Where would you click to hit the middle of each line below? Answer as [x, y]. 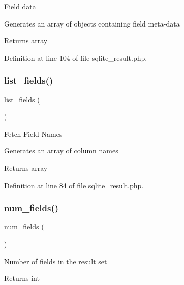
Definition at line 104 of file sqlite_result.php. [76, 57]
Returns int [22, 278]
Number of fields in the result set [56, 261]
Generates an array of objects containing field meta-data [92, 23]
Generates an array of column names [61, 151]
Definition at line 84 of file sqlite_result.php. [74, 185]
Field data [20, 6]
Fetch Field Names [33, 133]
